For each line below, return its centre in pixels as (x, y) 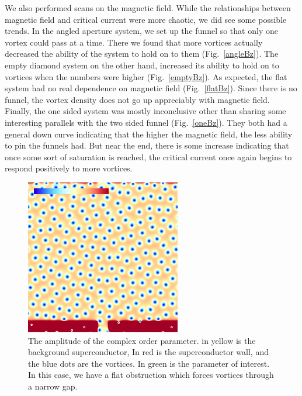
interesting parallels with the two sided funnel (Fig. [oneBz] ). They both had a (146, 122)
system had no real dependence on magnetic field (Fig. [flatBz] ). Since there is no (151, 88)
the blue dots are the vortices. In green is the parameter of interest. (149, 363)
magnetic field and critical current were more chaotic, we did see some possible (146, 19)
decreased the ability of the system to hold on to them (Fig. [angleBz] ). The (142, 54)
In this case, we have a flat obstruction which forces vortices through (151, 375)
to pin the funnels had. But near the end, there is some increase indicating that (147, 145)
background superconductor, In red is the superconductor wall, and (148, 352)
